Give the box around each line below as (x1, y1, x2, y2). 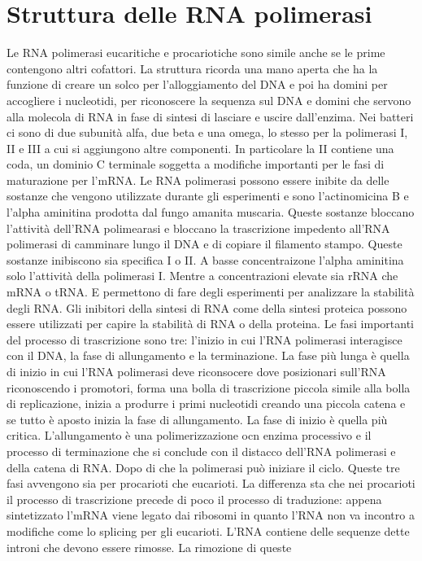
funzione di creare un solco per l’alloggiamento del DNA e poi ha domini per (7, 76, 388, 93)
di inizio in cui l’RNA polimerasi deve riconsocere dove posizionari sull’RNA (7, 363, 386, 379)
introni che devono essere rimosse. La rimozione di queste (7, 538, 292, 555)
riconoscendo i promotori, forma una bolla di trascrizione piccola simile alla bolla (7, 379, 411, 396)
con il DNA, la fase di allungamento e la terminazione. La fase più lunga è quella (7, 347, 410, 364)
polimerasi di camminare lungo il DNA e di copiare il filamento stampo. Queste (7, 235, 402, 252)
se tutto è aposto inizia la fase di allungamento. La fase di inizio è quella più (7, 410, 388, 427)
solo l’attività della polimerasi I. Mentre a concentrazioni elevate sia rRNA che (7, 267, 398, 284)
